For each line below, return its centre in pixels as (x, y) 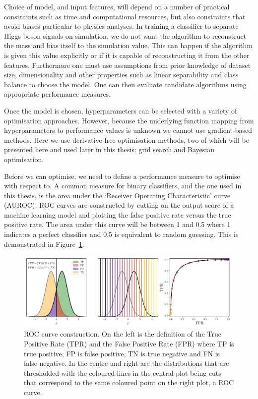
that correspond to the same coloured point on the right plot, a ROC (129, 382)
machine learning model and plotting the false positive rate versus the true (118, 214)
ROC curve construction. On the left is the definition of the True (123, 334)
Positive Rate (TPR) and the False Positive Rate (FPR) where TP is (129, 343)
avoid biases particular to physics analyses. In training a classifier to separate (121, 26)
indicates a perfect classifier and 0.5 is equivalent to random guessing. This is (121, 234)
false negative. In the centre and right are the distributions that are (127, 363)
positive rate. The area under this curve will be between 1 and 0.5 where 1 (117, 224)
